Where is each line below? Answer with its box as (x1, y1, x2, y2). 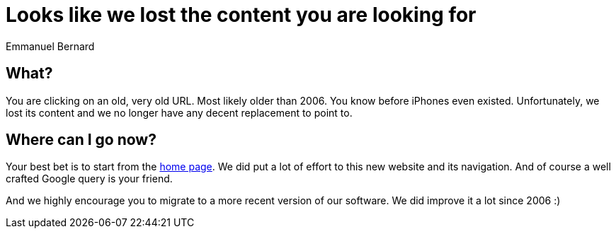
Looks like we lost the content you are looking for (6, 3, 477, 27)
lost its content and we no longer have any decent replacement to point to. (6, 106, 353, 119)
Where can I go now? (6, 131, 156, 149)
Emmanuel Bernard (6, 40, 95, 52)
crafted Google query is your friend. (6, 172, 173, 185)
